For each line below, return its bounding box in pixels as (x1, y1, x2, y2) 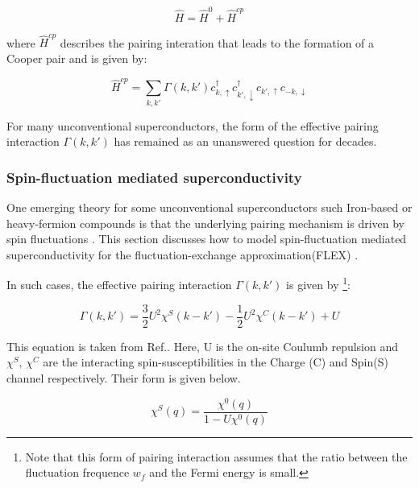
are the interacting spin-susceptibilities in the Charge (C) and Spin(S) (43, 354, 388, 370)
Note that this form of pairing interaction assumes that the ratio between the (25, 448, 408, 465)
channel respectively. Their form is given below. (6, 369, 241, 386)
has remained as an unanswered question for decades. (114, 133, 377, 150)
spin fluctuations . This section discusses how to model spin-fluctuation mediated (6, 230, 407, 247)
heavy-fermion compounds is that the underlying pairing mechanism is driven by (6, 214, 405, 231)
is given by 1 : (286, 274, 351, 293)
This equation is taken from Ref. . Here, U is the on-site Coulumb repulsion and (6, 337, 399, 354)
